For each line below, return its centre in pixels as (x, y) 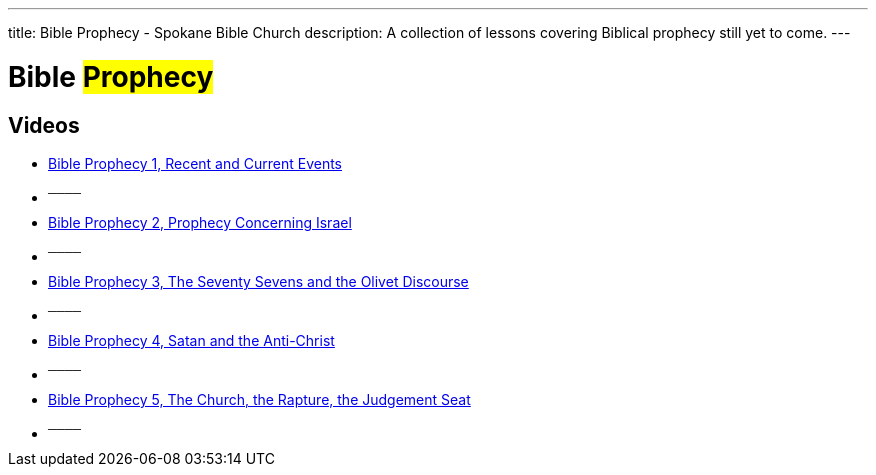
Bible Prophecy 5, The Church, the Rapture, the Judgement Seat (259, 399)
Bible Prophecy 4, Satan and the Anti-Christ (191, 340)
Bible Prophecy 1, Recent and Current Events (195, 163)
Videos (44, 125)
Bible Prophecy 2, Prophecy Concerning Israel (200, 222)
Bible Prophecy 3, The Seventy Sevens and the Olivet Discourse (258, 281)
